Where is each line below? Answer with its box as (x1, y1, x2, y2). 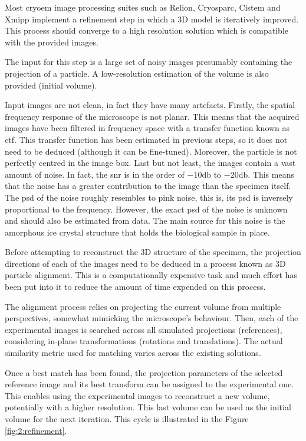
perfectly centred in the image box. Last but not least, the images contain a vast (5, 156, 296, 169)
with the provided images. (5, 35, 98, 48)
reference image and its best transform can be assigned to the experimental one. (5, 378, 294, 390)
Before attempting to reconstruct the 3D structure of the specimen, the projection (5, 246, 301, 258)
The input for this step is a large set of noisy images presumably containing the (5, 55, 292, 68)
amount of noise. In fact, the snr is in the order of (5, 168, 185, 180)
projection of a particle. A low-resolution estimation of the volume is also (5, 67, 269, 79)
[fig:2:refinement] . (5, 424, 67, 436)
